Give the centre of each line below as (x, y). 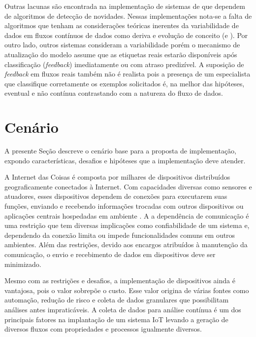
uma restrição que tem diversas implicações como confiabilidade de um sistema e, (127, 225)
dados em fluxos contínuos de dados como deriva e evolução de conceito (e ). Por (126, 35)
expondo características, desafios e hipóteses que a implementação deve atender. (125, 160)
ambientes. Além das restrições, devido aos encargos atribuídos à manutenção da (126, 244)
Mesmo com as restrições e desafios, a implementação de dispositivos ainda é (120, 281)
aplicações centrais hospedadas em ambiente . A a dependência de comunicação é (127, 215)
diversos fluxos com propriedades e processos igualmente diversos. (103, 329)
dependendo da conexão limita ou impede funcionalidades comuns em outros (120, 235)
